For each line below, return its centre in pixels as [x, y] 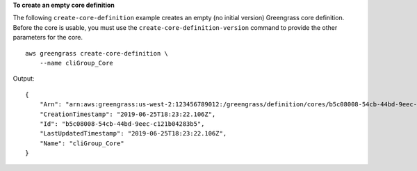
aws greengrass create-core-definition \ [97, 53]
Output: [24, 79]
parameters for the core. [48, 38]
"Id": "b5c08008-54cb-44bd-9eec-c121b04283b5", [122, 124]
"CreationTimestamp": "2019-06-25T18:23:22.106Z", [128, 114]
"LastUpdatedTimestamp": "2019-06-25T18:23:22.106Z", [133, 133]
